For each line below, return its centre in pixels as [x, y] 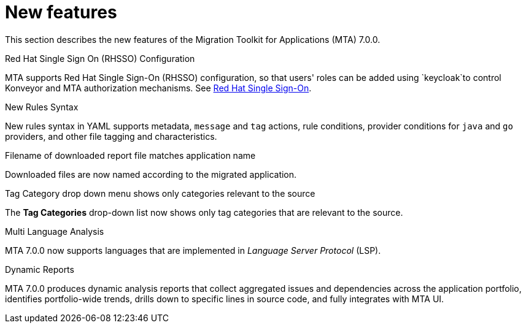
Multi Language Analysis [55, 231]
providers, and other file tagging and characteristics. [111, 136]
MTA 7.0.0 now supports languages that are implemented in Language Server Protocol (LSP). [193, 250]
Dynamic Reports [40, 269]
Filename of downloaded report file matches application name [130, 155]
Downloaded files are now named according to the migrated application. [151, 174]
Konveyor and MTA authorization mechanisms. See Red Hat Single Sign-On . [158, 88]
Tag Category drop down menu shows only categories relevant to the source [160, 193]
